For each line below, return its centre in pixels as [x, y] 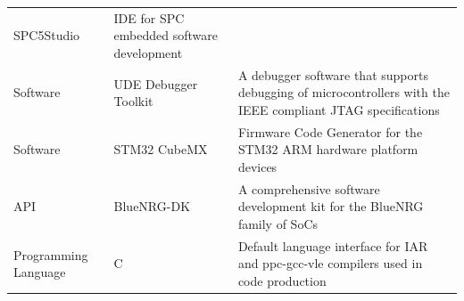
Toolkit [133, 101]
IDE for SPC [149, 17]
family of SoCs [278, 224]
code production [282, 281]
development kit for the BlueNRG [331, 206]
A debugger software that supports [333, 74]
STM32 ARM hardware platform [328, 149]
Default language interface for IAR [333, 245]
